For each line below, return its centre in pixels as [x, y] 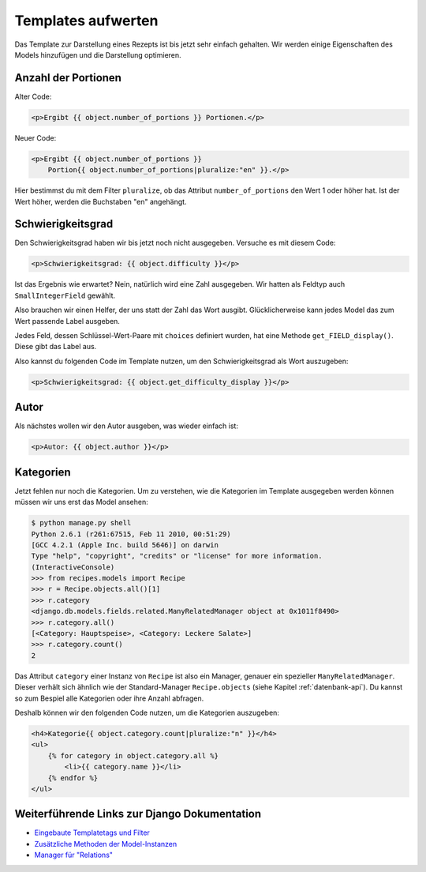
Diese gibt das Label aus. [56, 347]
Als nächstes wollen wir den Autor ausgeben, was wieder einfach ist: [126, 426]
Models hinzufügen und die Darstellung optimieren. [98, 54]
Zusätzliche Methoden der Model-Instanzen [106, 844]
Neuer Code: [35, 137]
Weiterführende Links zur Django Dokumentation [138, 814]
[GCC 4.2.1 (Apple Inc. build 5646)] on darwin [125, 545]
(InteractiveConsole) [73, 567]
